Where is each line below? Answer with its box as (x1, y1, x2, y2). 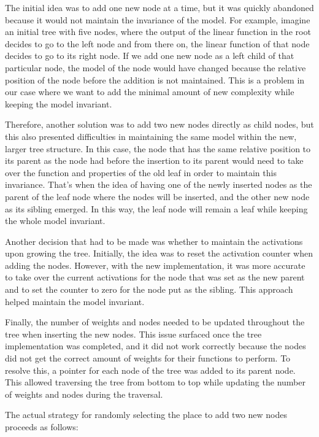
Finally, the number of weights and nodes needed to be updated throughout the (5, 315, 305, 328)
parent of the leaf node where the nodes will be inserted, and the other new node (5, 190, 310, 203)
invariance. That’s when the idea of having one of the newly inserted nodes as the (5, 178, 312, 191)
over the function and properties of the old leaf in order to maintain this (5, 166, 277, 179)
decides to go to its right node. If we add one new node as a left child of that (5, 49, 294, 62)
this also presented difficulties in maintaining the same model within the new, (5, 130, 297, 142)
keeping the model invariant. (5, 97, 112, 110)
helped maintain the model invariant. (5, 295, 145, 307)
